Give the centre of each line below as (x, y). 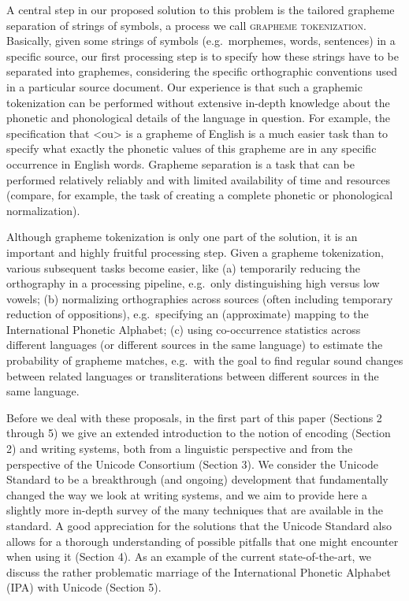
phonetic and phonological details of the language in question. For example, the (198, 118)
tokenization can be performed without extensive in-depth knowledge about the (198, 102)
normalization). (43, 210)
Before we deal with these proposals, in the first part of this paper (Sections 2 (194, 417)
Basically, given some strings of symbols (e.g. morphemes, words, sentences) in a (201, 41)
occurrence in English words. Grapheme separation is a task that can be (180, 163)
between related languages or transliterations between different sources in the (193, 375)
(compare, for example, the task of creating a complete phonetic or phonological (200, 195)
